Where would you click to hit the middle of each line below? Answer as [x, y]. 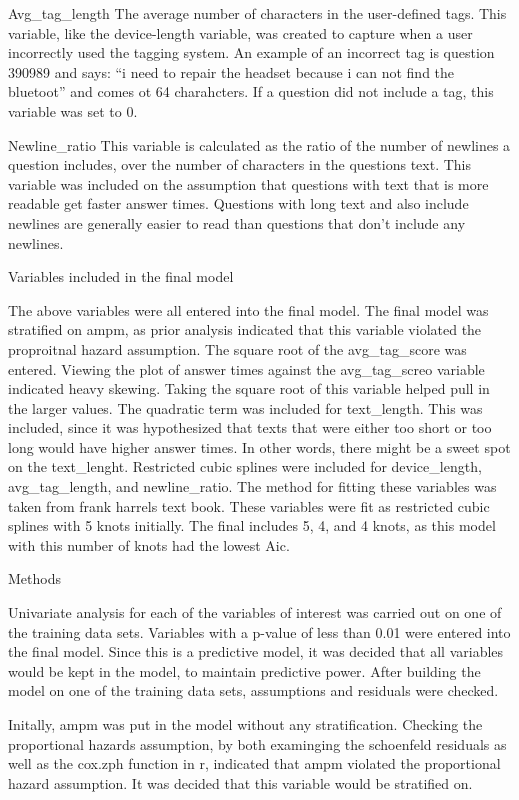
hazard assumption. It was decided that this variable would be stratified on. [240, 782]
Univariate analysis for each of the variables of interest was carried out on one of [255, 612]
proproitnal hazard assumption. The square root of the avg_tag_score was [237, 348]
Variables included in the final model [121, 276]
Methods [34, 578]
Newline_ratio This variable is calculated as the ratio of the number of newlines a [259, 144]
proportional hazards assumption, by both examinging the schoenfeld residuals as [257, 743]
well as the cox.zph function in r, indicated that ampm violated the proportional [254, 763]
